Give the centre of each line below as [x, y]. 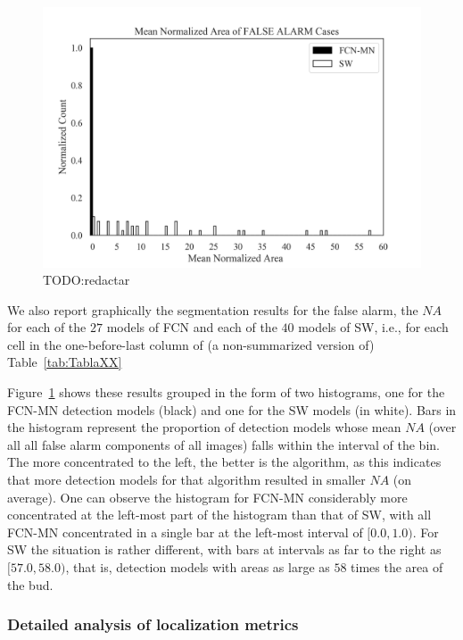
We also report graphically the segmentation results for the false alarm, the [213, 309]
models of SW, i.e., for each [373, 327]
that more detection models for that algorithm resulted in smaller [186, 480]
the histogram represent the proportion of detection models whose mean [204, 427]
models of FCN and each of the [192, 327]
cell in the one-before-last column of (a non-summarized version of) [191, 344]
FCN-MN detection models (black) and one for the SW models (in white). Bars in [232, 409]
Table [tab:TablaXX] [65, 362]
